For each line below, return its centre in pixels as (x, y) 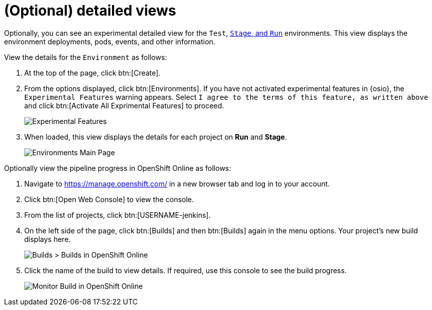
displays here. (47, 239)
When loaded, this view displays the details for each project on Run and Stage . (156, 137)
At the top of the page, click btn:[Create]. (92, 73)
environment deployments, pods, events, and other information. (110, 41)
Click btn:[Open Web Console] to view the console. (109, 199)
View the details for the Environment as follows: (86, 57)
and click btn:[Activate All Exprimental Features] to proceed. (124, 105)
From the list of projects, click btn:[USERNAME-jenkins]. (118, 215)
